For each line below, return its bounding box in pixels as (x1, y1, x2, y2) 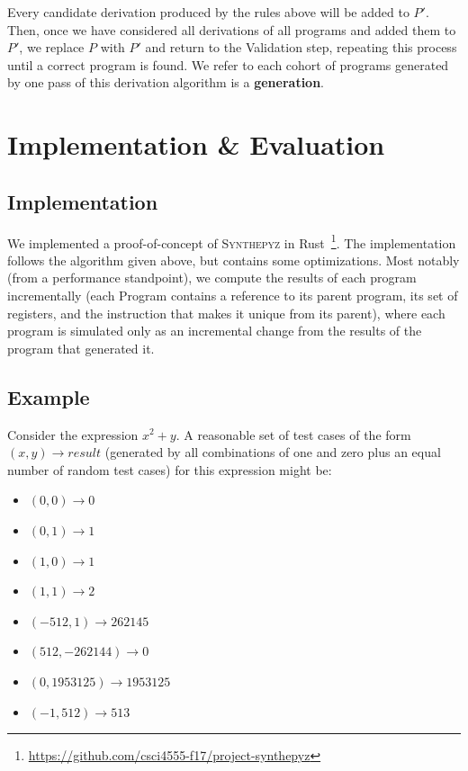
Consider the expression (7, 425, 139, 444)
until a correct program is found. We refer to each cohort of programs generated (7, 55, 449, 74)
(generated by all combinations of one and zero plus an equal (104, 443, 441, 462)
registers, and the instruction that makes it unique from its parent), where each (7, 303, 445, 322)
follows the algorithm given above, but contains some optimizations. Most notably (7, 250, 460, 269)
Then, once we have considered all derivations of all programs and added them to (7, 20, 456, 39)
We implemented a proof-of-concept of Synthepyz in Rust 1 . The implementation (7, 230, 456, 252)
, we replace (19, 38, 85, 57)
